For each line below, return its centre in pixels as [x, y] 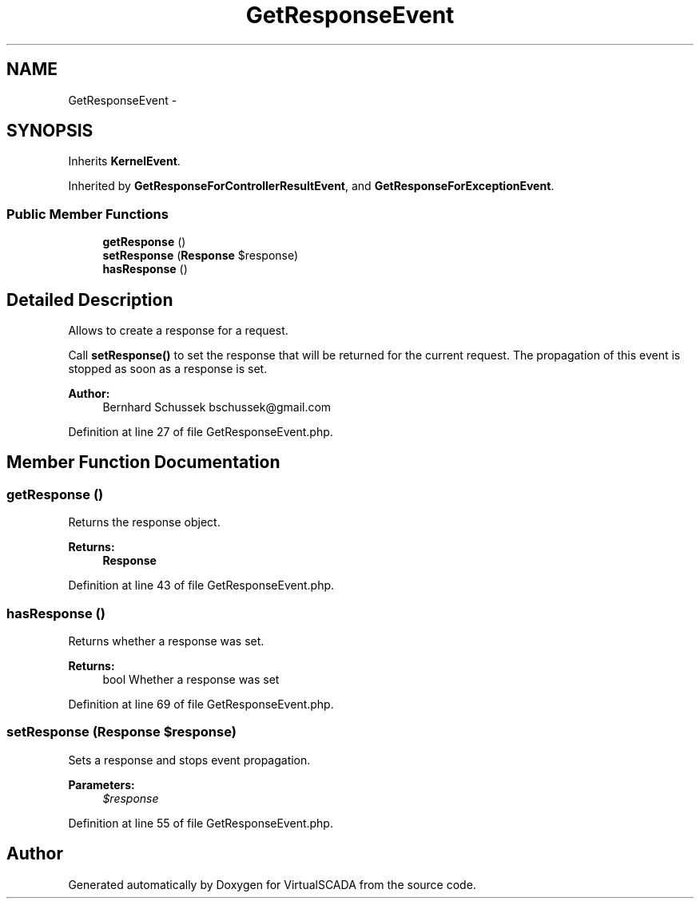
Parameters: [101, 784]
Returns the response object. [144, 522]
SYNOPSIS [50, 131]
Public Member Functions [87, 214]
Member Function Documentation [143, 462]
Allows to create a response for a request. [178, 331]
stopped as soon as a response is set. [168, 369]
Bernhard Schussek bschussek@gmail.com [217, 407]
